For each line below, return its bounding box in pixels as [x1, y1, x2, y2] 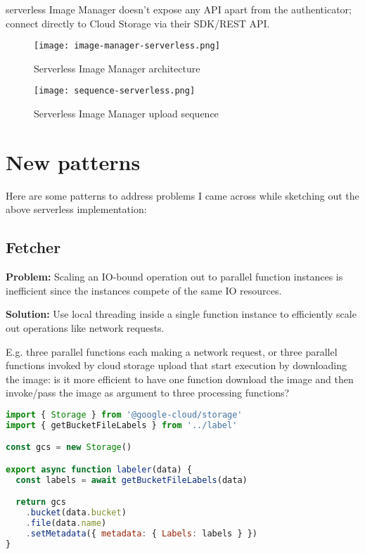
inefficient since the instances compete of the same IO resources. [6, 283, 282, 297]
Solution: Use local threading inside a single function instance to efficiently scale [6, 307, 357, 321]
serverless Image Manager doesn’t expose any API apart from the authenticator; [6, 2, 352, 16]
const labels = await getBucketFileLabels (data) [15, 475, 248, 485]
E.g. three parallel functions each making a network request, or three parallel [6, 344, 338, 359]
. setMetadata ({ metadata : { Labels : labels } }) [25, 528, 258, 539]
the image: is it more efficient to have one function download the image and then [6, 371, 354, 386]
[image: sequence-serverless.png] [34, 86, 196, 96]
